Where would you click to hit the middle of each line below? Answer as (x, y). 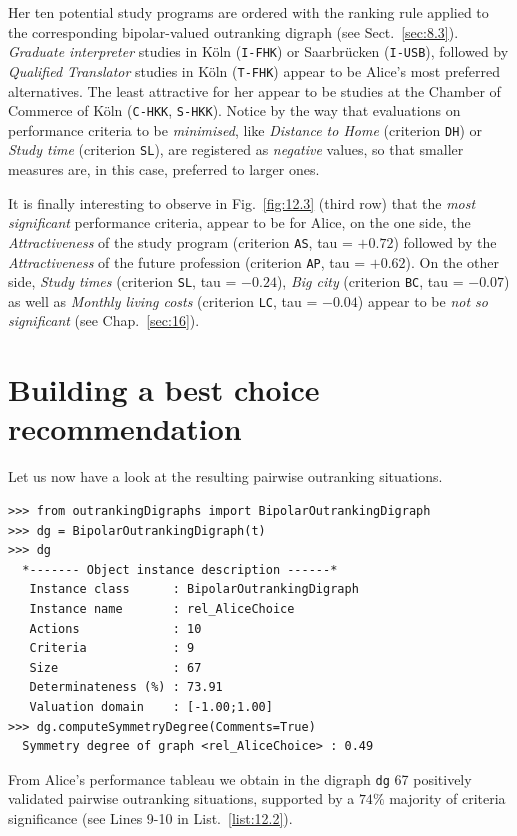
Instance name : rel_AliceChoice (162, 608)
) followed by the (445, 241)
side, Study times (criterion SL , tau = (122, 281)
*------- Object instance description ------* (180, 569)
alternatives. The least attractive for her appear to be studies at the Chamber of (254, 90)
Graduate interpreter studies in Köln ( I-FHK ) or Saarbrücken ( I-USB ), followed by (258, 51)
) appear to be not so (422, 300)
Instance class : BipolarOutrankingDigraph (194, 589)
